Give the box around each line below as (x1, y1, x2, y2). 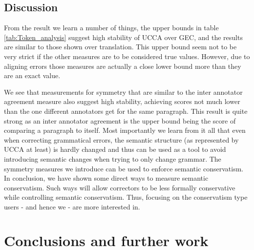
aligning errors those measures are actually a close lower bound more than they (4, 61, 241, 71)
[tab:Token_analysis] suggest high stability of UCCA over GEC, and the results (4, 32, 243, 42)
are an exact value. (4, 70, 61, 81)
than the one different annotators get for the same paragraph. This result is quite (4, 105, 248, 116)
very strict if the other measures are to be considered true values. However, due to (4, 51, 250, 61)
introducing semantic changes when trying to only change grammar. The (4, 153, 221, 164)
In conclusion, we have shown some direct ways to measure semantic (4, 173, 209, 183)
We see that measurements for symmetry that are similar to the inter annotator (4, 86, 243, 97)
